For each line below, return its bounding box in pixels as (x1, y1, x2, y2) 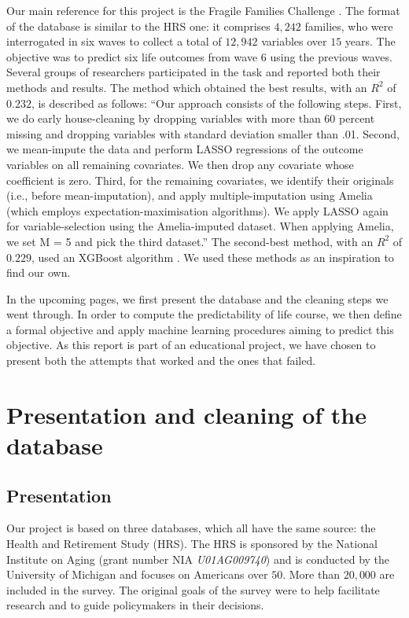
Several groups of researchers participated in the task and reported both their (6, 64, 381, 80)
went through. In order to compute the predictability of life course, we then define (6, 306, 402, 322)
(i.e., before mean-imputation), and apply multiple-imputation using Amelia (6, 187, 373, 204)
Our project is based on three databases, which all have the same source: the (6, 520, 376, 536)
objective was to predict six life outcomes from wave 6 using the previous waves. (6, 48, 392, 64)
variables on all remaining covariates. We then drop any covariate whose (6, 156, 354, 172)
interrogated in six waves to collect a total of (6, 33, 222, 50)
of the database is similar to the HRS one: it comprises (6, 17, 271, 34)
